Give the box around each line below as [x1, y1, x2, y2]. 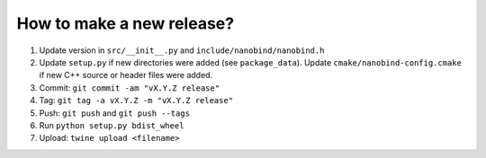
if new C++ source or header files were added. [39, 70, 213, 81]
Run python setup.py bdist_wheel [39, 119, 184, 130]
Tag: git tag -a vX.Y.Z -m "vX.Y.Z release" [39, 95, 234, 106]
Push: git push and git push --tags [39, 108, 191, 118]
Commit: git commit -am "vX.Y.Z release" [39, 82, 220, 93]
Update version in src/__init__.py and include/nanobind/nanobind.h [39, 45, 325, 56]
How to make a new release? [16, 13, 234, 33]
